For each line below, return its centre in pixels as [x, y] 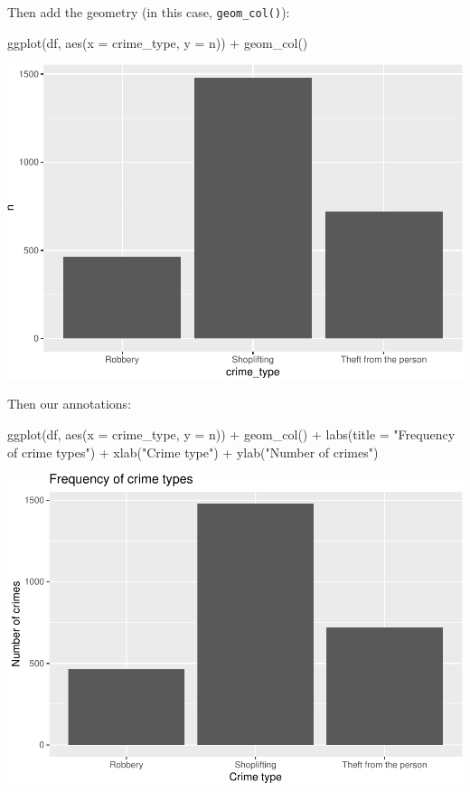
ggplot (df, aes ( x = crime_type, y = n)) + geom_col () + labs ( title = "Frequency [231, 434]
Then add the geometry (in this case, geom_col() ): [149, 12]
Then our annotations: [70, 404]
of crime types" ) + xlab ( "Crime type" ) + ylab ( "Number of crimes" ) [193, 452]
